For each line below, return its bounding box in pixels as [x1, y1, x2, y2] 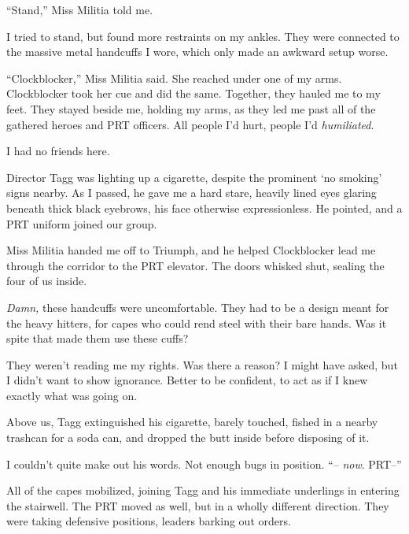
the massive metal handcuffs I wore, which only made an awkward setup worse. [6, 43, 389, 60]
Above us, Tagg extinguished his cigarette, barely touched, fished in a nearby [6, 413, 378, 430]
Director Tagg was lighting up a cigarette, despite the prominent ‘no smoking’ [6, 169, 382, 185]
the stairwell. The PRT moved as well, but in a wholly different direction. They [6, 497, 389, 514]
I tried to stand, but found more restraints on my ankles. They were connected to [6, 28, 400, 44]
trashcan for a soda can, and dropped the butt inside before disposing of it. [6, 429, 370, 446]
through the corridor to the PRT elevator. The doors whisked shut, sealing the [6, 257, 385, 273]
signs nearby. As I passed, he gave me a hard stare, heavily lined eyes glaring [6, 184, 377, 201]
